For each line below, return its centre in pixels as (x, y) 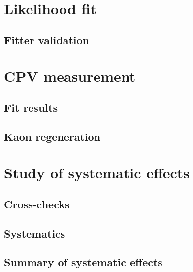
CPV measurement (70, 76)
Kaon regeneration (52, 136)
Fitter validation (47, 40)
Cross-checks (37, 204)
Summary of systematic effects (83, 262)
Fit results (31, 107)
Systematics (35, 233)
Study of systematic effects (97, 173)
